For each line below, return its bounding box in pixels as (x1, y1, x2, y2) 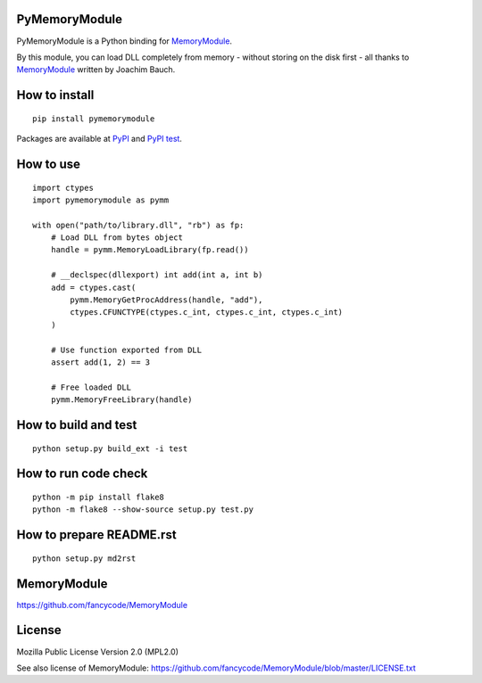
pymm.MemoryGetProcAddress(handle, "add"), (70, 295, 263, 305)
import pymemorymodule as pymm (32, 194, 170, 205)
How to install (16, 87, 95, 103)
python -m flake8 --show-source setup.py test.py (32, 505, 254, 514)
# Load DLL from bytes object (50, 233, 183, 243)
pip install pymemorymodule (32, 113, 155, 124)
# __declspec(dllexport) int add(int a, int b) (50, 270, 263, 280)
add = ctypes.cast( (50, 282, 137, 292)
